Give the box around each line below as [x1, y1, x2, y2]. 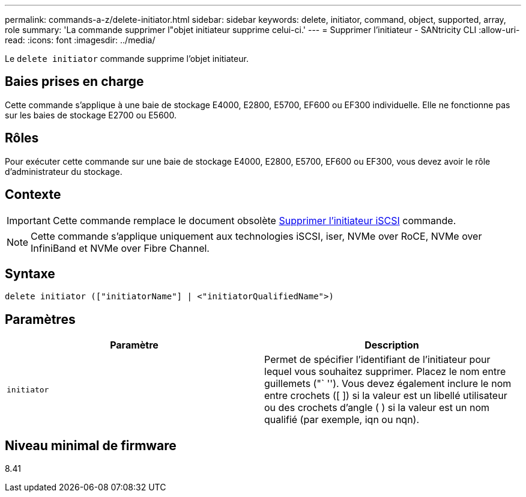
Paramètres [5, 311, 76, 327]
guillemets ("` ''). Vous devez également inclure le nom [264, 377, 512, 390]
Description [364, 339, 419, 352]
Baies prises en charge [5, 74, 144, 90]
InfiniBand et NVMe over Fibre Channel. [31, 242, 210, 254]
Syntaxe [5, 266, 55, 281]
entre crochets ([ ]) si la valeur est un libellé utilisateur [264, 389, 507, 402]
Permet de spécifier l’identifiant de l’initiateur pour [264, 353, 491, 366]
